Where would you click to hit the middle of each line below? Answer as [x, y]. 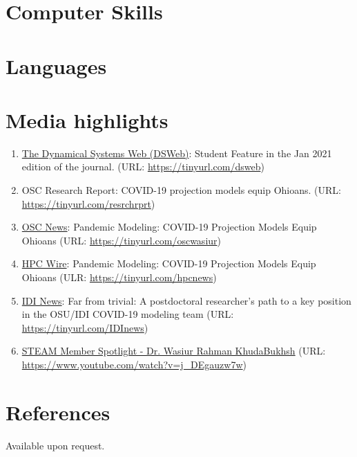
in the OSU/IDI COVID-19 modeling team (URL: [128, 314]
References [58, 412]
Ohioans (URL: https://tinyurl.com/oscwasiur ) [122, 240]
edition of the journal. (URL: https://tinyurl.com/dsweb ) [143, 167]
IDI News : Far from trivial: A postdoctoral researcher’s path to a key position [186, 300]
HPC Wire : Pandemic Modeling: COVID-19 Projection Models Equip [169, 263]
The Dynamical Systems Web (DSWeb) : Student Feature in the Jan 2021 [177, 153]
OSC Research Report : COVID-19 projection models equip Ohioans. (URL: [181, 190]
